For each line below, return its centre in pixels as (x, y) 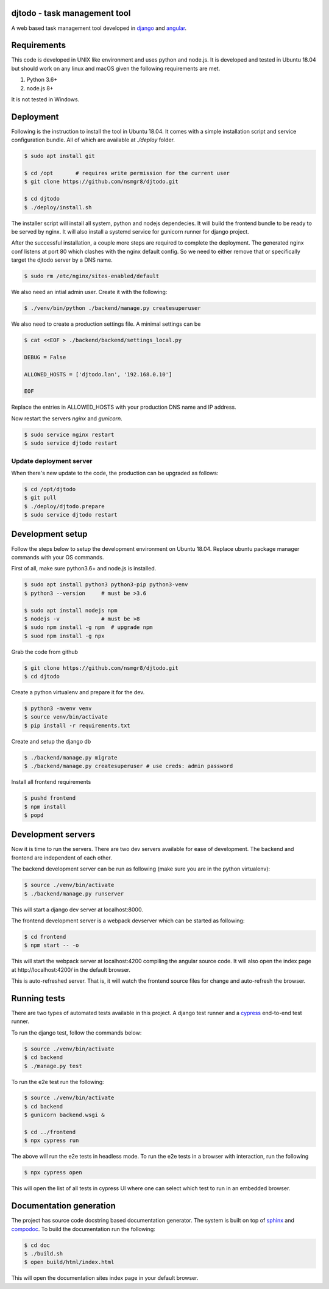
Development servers (53, 835)
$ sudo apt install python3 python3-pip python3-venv (106, 585)
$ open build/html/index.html (69, 1262)
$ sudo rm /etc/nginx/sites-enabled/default (92, 276)
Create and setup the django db (51, 741)
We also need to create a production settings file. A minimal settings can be (106, 324)
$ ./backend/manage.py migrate (71, 757)
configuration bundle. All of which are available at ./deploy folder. (93, 140)
